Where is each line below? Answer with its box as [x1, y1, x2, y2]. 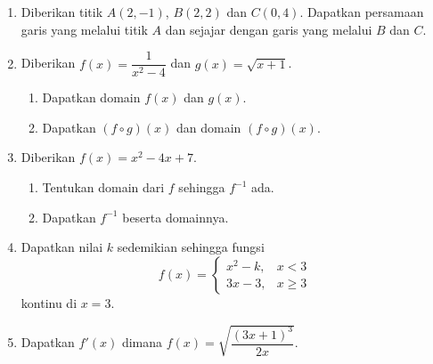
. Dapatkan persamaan [299, 3, 424, 20]
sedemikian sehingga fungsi [117, 238, 265, 256]
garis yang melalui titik [20, 20, 148, 38]
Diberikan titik [20, 3, 103, 20]
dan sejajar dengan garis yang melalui [165, 20, 372, 38]
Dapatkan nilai [20, 238, 103, 256]
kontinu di [20, 293, 78, 311]
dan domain [176, 117, 241, 136]
